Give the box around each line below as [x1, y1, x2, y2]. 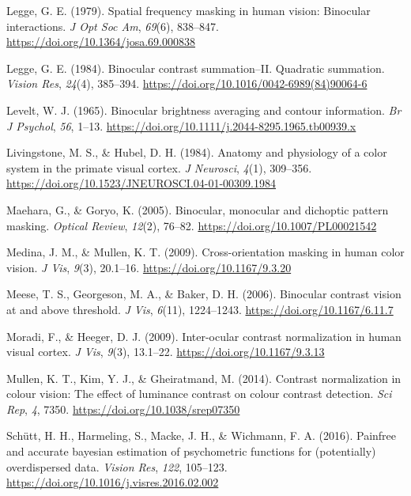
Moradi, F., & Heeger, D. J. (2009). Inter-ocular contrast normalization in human [6, 328, 402, 344]
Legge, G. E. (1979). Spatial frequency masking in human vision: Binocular [6, 2, 371, 18]
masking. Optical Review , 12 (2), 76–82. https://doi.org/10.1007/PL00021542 [6, 217, 377, 233]
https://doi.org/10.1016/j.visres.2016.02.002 [6, 474, 219, 490]
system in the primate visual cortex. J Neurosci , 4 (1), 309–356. [6, 159, 312, 176]
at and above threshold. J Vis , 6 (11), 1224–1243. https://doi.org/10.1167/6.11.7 [6, 301, 394, 317]
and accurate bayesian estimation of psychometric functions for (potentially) [6, 443, 376, 460]
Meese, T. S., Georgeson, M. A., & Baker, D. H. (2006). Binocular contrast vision [6, 286, 402, 302]
